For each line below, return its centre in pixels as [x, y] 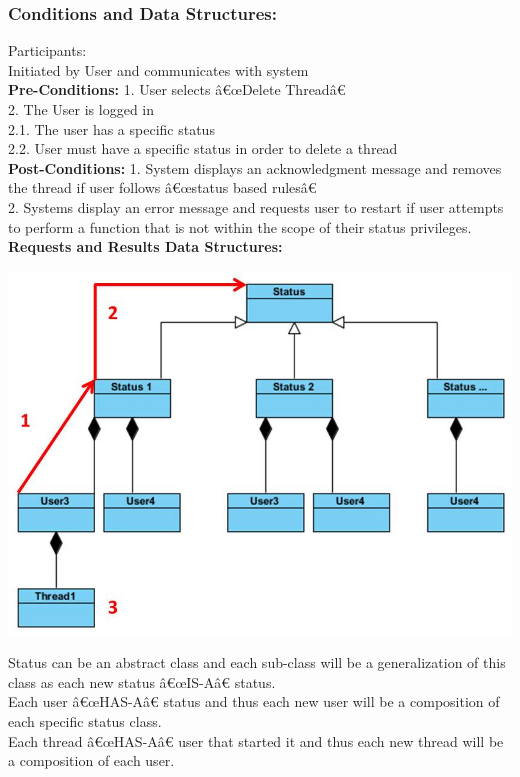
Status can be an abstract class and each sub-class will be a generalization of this [257, 662]
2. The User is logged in [81, 109]
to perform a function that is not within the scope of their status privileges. [240, 226]
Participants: [47, 50]
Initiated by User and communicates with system [158, 69]
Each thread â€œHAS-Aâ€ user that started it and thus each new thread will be [256, 740]
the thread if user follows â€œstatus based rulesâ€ [162, 187]
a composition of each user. [91, 760]
